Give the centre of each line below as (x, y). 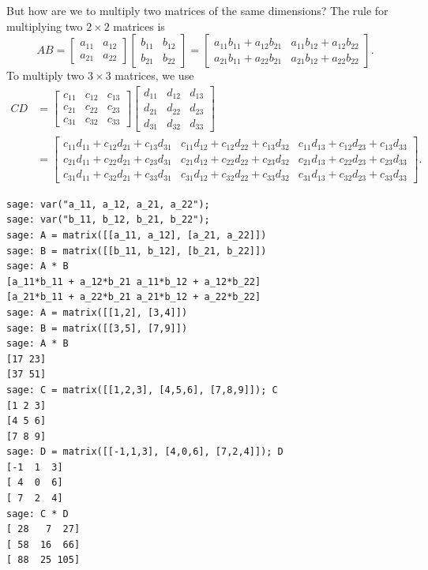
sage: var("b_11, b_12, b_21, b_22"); (108, 220)
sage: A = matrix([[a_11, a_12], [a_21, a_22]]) (137, 235)
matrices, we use (154, 75)
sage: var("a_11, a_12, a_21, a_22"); (108, 204)
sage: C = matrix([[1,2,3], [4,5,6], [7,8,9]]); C (142, 390)
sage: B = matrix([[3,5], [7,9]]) (97, 328)
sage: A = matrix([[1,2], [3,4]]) (97, 312)
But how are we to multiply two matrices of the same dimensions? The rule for (197, 10)
